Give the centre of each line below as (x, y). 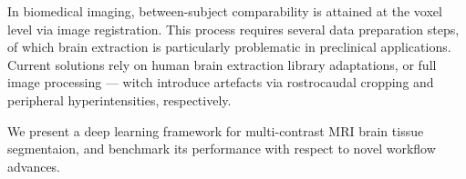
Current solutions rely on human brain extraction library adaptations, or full (222, 64)
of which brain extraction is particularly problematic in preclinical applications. (229, 47)
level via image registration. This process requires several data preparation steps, (233, 29)
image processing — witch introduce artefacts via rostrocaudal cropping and (221, 82)
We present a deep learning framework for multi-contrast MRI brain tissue (216, 130)
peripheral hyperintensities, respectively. (119, 99)
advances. (34, 166)
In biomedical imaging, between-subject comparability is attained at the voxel (225, 11)
